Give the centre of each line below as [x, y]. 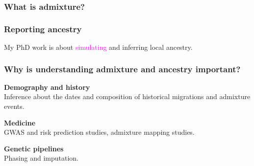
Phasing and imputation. [41, 158]
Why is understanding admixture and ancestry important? [122, 69]
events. [14, 106]
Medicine [20, 122]
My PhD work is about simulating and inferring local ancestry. [98, 47]
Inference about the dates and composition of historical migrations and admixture [127, 96]
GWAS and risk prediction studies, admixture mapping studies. [99, 132]
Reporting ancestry [43, 29]
